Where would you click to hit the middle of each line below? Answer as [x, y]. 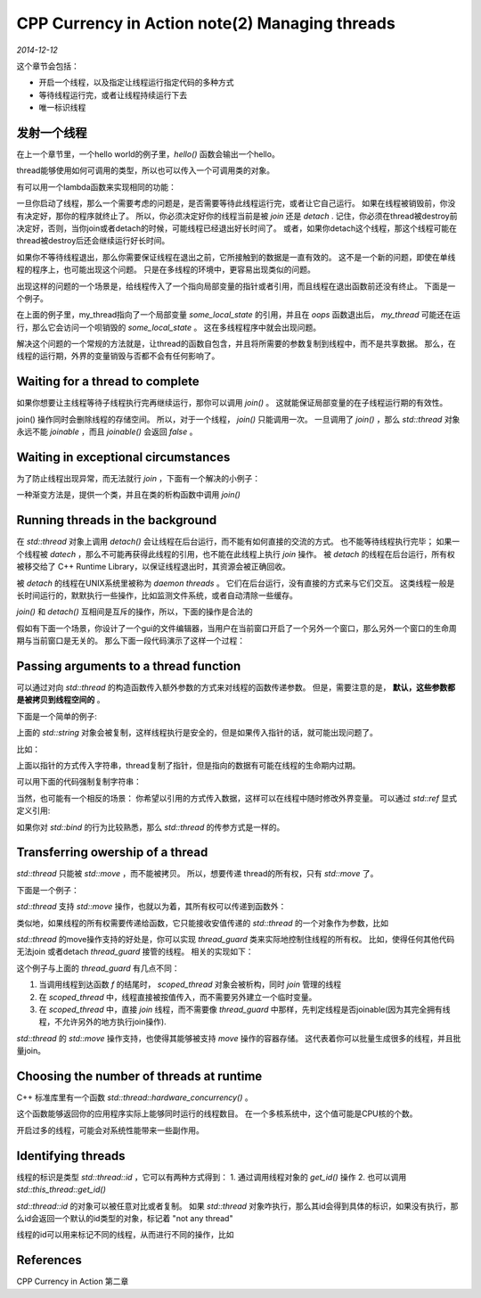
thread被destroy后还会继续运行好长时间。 [93, 241]
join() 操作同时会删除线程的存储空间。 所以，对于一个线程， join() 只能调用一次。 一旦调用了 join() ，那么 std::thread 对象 [238, 419]
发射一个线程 [52, 132]
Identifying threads [71, 1156]
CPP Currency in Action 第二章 [73, 1282]
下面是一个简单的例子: [57, 716]
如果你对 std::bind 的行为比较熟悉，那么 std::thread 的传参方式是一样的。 [151, 827]
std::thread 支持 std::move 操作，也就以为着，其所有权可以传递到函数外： [151, 907]
